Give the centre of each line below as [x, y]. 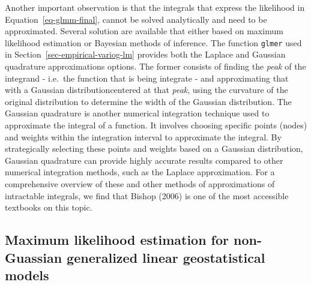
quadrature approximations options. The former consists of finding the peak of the [155, 66]
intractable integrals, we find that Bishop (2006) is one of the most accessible [147, 195]
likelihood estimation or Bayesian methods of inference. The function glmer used [153, 42]
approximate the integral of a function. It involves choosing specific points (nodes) [156, 125]
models [27, 274]
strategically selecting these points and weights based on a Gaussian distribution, [154, 148]
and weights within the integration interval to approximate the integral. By [143, 136]
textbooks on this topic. [49, 207]
